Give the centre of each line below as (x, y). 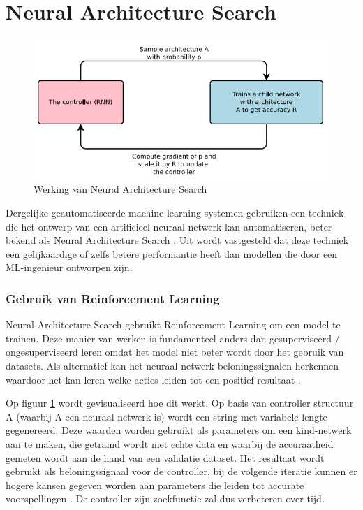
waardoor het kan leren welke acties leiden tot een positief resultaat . (153, 379)
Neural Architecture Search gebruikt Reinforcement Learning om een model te (173, 325)
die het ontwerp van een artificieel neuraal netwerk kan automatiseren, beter (169, 226)
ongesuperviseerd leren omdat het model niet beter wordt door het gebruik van (175, 352)
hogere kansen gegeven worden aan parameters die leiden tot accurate (155, 484)
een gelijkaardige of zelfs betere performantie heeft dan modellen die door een (172, 253)
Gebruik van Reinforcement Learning (113, 298)
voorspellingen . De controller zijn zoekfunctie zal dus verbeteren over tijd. (165, 498)
